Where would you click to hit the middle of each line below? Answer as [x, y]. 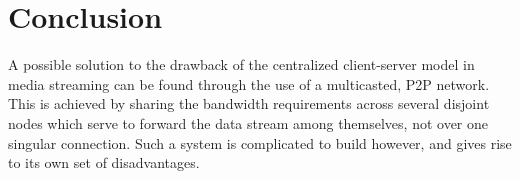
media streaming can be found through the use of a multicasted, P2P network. [249, 83]
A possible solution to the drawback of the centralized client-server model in [241, 64]
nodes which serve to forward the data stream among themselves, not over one [248, 122]
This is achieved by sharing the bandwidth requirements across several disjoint [249, 103]
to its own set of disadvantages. [104, 162]
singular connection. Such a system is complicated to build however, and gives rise [260, 142]
